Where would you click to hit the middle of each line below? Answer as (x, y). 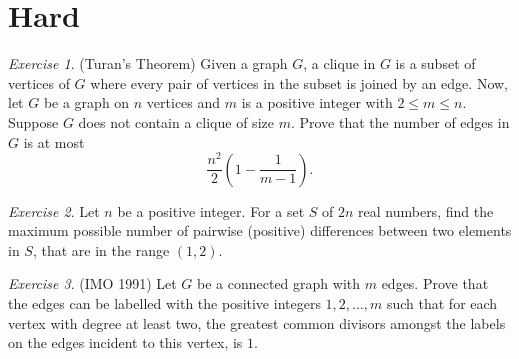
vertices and (183, 102)
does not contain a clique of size (176, 121)
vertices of (39, 82)
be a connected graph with (279, 283)
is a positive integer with (317, 102)
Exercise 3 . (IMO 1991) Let (92, 283)
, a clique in (339, 63)
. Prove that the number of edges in (400, 121)
